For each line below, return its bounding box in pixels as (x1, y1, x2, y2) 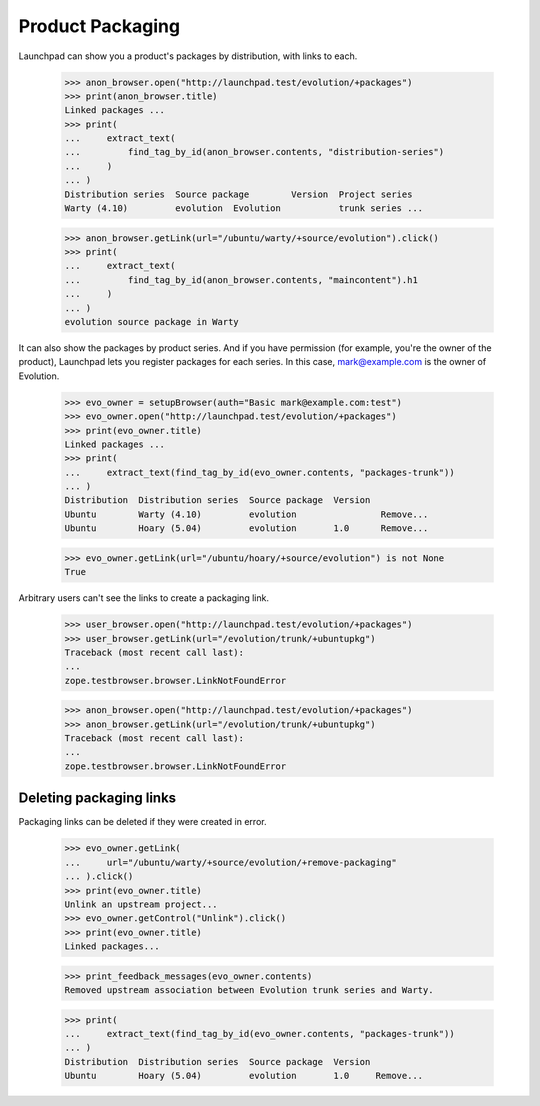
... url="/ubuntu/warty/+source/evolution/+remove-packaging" (64, 856, 397, 868)
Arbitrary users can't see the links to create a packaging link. (18, 592, 270, 604)
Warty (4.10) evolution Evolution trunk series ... (64, 203, 424, 214)
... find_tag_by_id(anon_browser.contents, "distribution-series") (64, 146, 445, 158)
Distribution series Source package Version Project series (64, 188, 413, 200)
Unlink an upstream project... (64, 898, 219, 910)
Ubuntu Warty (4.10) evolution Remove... (64, 508, 429, 520)
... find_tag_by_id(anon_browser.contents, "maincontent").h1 (64, 274, 419, 285)
